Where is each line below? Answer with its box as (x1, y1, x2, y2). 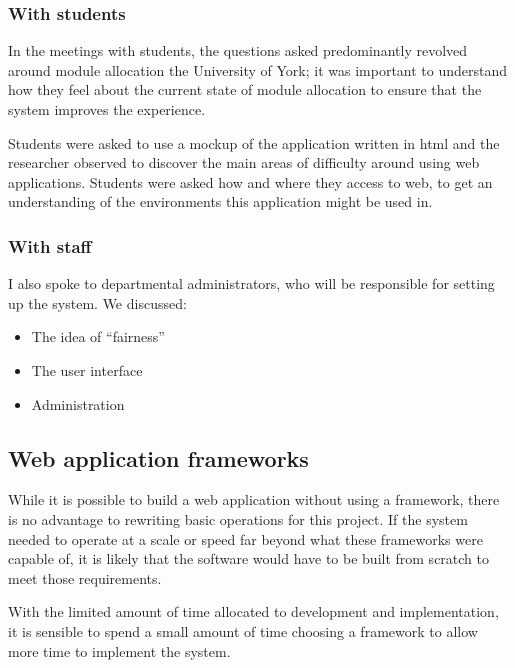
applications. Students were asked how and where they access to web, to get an (8, 171, 493, 192)
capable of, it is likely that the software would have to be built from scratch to (8, 548, 489, 569)
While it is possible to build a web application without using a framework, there (8, 489, 500, 510)
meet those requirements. (8, 567, 162, 588)
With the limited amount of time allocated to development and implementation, (8, 601, 499, 622)
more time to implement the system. (8, 640, 231, 661)
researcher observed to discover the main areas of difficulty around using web (8, 152, 480, 173)
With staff (8, 233, 92, 258)
